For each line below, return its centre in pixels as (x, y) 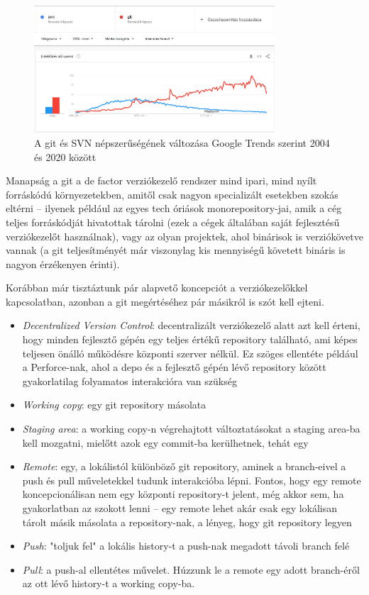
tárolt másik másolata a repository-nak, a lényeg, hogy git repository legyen (187, 522)
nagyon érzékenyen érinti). (63, 263)
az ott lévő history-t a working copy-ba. (109, 583)
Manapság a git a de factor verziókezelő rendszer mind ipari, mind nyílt (161, 180)
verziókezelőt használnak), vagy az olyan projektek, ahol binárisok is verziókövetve (184, 236)
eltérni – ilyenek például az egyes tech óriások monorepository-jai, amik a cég (174, 208)
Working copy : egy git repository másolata (114, 405)
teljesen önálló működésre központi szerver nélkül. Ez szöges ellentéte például (190, 353)
